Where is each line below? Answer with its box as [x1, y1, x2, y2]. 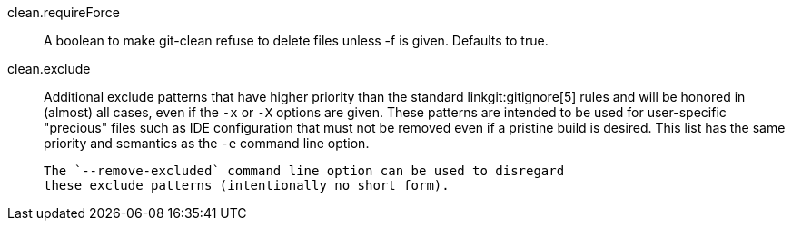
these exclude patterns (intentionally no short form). [44, 178, 450, 193]
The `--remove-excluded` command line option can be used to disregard [44, 164, 565, 178]
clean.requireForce [7, 5, 120, 20]
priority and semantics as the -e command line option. [44, 135, 370, 151]
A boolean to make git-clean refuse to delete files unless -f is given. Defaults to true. [44, 33, 549, 48]
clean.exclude [7, 61, 91, 76]
